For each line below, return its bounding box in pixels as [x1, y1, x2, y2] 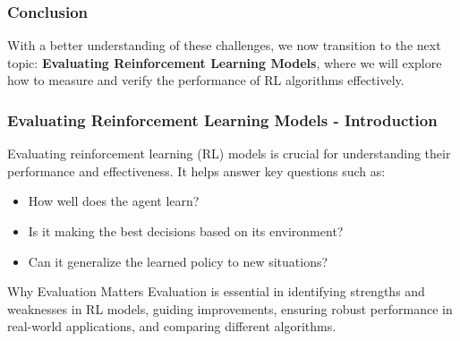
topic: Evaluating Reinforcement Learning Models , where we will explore [7, 53, 442, 72]
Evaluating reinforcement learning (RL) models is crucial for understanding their [7, 144, 451, 163]
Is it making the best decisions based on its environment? [28, 222, 344, 240]
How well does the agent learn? [28, 192, 200, 210]
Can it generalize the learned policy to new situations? [28, 251, 328, 270]
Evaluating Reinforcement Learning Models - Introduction [7, 108, 438, 131]
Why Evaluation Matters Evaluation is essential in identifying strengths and [7, 282, 425, 301]
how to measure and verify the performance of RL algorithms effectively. [7, 71, 405, 90]
